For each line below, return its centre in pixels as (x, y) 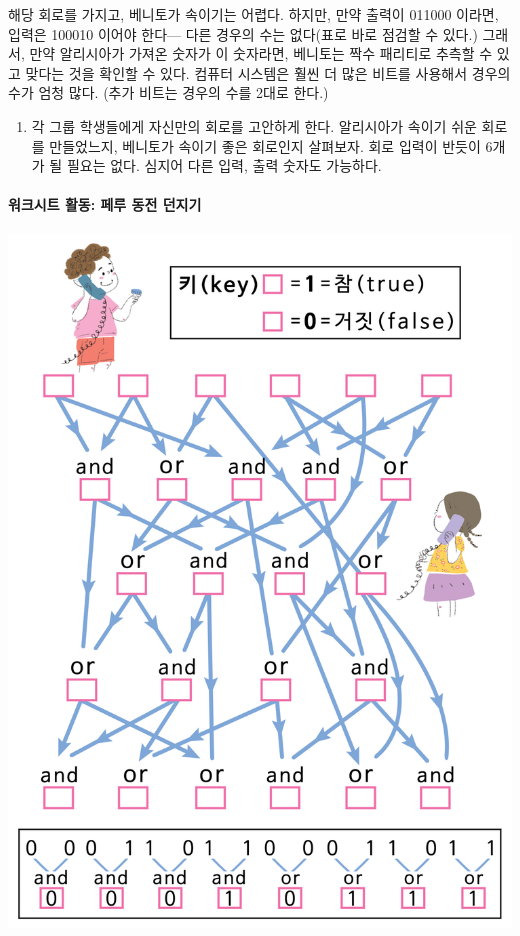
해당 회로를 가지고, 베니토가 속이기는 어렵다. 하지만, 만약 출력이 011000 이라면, (253, 14)
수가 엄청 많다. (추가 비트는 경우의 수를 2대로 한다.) (168, 92)
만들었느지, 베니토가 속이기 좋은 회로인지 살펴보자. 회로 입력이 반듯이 (265, 145)
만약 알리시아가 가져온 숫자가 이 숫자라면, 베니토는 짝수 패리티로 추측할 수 (261, 53)
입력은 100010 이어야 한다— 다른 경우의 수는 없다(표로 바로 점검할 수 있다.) (243, 33)
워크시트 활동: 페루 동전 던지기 (105, 204)
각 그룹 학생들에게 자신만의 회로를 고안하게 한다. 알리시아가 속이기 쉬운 (254, 125)
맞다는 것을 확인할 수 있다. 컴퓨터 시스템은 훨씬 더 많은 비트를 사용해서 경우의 (268, 72)
